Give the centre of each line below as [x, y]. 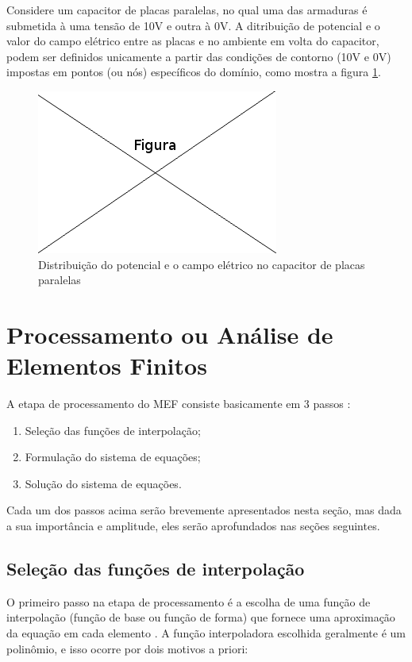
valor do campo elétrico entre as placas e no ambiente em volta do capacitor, [193, 41]
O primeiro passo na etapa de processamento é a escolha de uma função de [189, 601]
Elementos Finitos [107, 366]
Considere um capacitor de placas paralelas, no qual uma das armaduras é [187, 10]
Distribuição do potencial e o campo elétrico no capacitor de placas [202, 264]
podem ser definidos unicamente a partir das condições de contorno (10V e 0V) [199, 56]
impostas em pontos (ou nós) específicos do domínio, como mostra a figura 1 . [194, 72]
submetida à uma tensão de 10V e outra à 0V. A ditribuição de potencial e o [193, 25]
